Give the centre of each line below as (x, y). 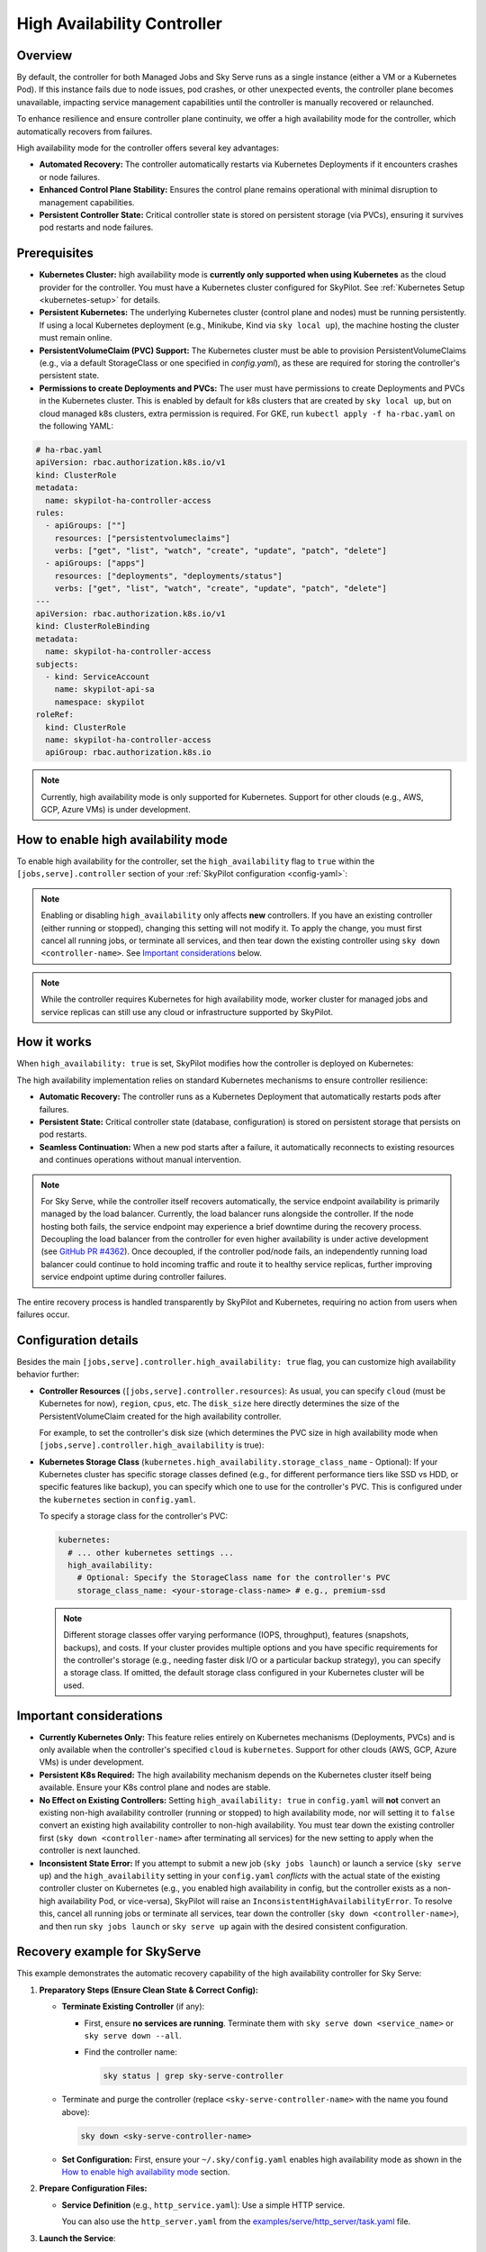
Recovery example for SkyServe (109, 1952)
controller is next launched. (90, 1850)
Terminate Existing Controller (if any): (133, 2007)
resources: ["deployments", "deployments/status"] (168, 576)
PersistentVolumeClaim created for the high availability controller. (160, 1416)
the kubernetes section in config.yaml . (117, 1499)
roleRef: (55, 715)
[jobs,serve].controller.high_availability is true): (152, 1445)
